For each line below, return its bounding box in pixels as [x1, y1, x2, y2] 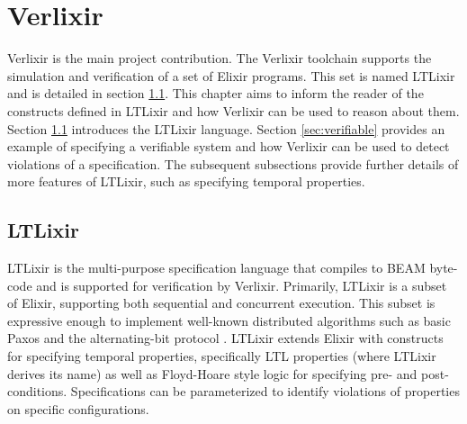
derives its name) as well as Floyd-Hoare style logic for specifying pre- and [7, 364, 418, 383]
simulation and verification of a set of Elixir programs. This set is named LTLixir [7, 66, 455, 85]
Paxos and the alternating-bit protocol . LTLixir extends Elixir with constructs [7, 329, 444, 347]
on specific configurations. [7, 399, 149, 418]
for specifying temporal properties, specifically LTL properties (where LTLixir [7, 347, 436, 365]
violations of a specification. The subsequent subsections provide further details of [7, 154, 459, 173]
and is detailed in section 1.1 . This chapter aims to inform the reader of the [7, 84, 424, 103]
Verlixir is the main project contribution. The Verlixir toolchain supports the [7, 49, 432, 68]
